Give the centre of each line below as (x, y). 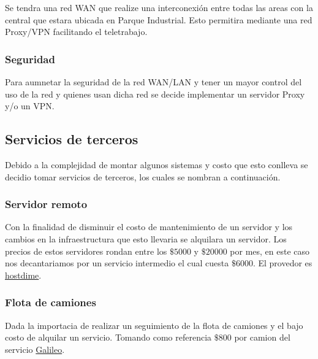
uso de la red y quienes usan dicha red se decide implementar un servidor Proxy (155, 94)
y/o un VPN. (30, 106)
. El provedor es (282, 263)
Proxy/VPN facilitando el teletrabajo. (76, 32)
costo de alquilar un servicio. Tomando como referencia (108, 337)
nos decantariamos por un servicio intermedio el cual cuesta (117, 263)
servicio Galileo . (35, 349)
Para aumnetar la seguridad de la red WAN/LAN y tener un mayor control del (153, 82)
